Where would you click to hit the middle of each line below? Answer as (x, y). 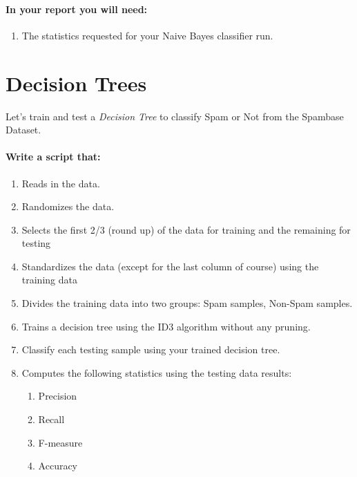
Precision (58, 396)
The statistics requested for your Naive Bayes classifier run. (147, 35)
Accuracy (58, 466)
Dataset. (23, 130)
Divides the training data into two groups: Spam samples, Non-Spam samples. (187, 303)
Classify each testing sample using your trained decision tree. (151, 349)
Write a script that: (53, 157)
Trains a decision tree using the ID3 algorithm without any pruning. (166, 326)
